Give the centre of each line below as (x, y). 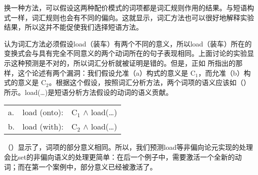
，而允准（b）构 (225, 72)
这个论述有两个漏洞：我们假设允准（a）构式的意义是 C (106, 72)
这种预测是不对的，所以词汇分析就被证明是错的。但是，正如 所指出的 (123, 63)
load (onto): (43, 112)
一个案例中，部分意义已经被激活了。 (97, 166)
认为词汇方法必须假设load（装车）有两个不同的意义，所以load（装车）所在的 (128, 43)
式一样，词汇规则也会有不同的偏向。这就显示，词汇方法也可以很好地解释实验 (129, 17)
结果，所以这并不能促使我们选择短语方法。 (73, 27)
